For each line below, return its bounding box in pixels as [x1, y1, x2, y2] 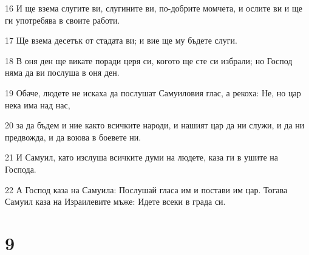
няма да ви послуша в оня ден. [5, 66, 120, 79]
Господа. [5, 162, 36, 175]
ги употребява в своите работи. [5, 13, 120, 26]
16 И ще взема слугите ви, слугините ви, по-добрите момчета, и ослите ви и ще [5, 2, 302, 14]
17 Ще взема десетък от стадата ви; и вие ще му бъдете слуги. [5, 34, 237, 47]
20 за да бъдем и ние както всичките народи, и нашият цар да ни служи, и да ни [5, 119, 305, 131]
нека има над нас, [5, 98, 70, 111]
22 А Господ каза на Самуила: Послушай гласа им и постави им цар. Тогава [5, 183, 288, 196]
